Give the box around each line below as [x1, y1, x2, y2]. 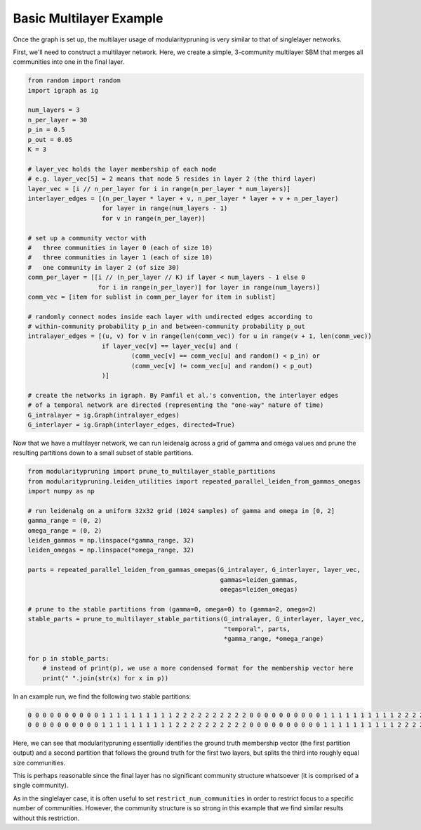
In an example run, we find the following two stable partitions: [13, 692, 192, 701]
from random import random [27, 77, 121, 84]
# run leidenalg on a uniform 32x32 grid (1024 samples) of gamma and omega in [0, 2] [27, 507, 335, 514]
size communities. [13, 758, 66, 767]
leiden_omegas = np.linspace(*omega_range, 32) [27, 546, 194, 555]
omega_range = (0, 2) [27, 526, 102, 534]
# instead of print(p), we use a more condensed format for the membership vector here [42, 664, 354, 673]
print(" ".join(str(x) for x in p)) [42, 674, 168, 682]
